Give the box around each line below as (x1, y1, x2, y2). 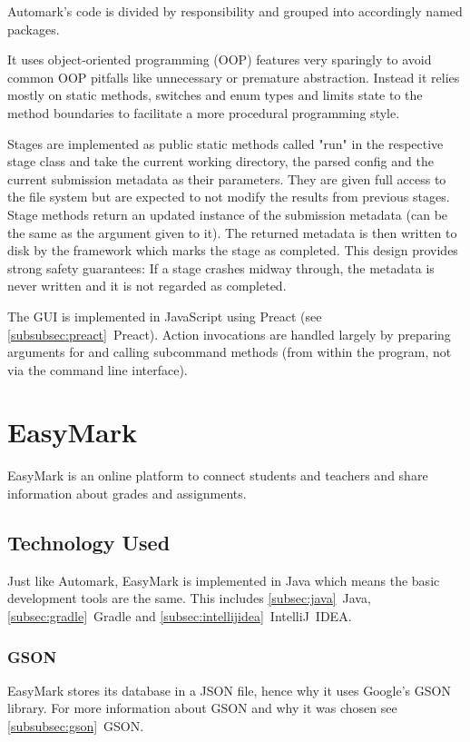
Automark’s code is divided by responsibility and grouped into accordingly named (7, 2, 463, 20)
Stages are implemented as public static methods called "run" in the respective (7, 134, 444, 153)
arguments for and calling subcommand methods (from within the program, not (7, 342, 452, 361)
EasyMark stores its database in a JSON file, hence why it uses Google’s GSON (7, 680, 451, 699)
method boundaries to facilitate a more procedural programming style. (7, 103, 400, 122)
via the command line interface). (7, 360, 188, 379)
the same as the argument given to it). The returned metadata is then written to (7, 223, 457, 242)
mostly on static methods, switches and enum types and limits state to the (7, 85, 423, 104)
